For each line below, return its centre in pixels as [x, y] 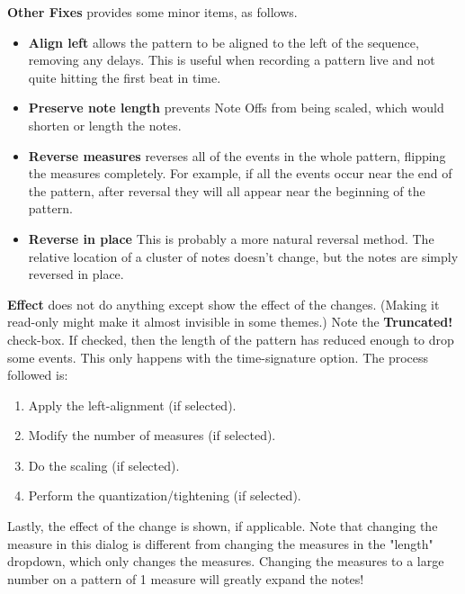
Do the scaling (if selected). [104, 465]
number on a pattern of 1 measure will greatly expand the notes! [186, 578]
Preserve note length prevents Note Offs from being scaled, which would [236, 108]
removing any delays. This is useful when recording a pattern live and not [232, 60]
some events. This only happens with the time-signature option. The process [218, 357]
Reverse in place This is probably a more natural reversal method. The [231, 238]
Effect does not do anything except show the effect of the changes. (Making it [224, 304]
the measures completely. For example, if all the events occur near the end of [240, 173]
